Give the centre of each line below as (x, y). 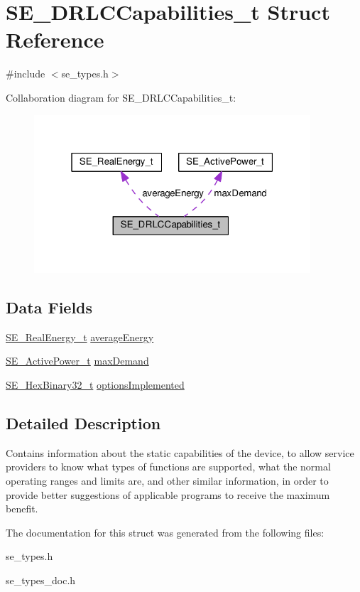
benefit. (22, 508)
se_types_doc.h (41, 580)
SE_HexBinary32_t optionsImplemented (95, 384)
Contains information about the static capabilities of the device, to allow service (180, 452)
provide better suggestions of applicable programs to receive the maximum (168, 494)
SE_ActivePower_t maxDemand (77, 361)
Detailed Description (83, 423)
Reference (55, 39)
